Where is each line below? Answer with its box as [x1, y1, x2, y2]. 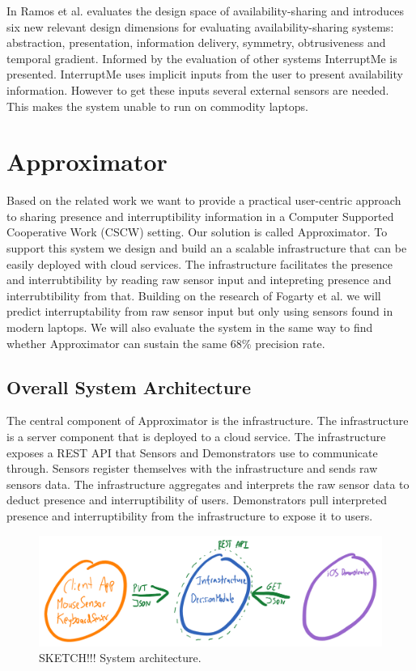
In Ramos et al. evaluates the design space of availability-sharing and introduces [6, 2, 405, 19]
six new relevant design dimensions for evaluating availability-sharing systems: [6, 18, 394, 35]
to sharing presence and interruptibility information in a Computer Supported [6, 207, 394, 224]
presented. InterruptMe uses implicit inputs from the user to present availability [6, 66, 403, 83]
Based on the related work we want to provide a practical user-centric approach [6, 192, 401, 209]
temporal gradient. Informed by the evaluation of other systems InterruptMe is [6, 49, 397, 66]
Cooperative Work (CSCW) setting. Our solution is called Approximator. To [6, 223, 388, 240]
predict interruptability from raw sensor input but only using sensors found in [6, 303, 393, 320]
